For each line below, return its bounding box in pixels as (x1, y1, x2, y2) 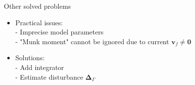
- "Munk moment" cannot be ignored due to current (15, 36, 169, 46)
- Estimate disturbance (15, 71, 83, 82)
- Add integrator (15, 62, 64, 72)
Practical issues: (15, 17, 63, 27)
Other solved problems (4, 1, 71, 11)
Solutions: (15, 52, 45, 63)
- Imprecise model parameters (15, 27, 104, 37)
